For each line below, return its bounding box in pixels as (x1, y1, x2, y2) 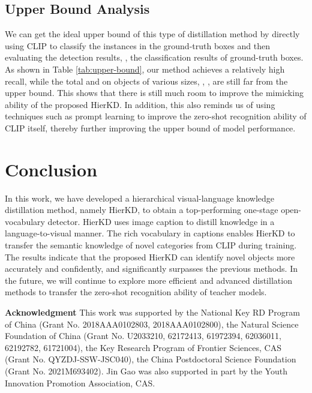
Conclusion (5, 157, 98, 181)
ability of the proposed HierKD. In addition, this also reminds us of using (5, 98, 275, 110)
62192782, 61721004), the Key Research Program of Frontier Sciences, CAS (5, 341, 281, 353)
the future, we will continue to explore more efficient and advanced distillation (5, 274, 292, 286)
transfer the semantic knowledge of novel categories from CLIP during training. (5, 239, 297, 251)
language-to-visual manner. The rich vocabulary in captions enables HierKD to (5, 227, 295, 239)
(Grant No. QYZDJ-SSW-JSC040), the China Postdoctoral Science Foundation (5, 353, 296, 365)
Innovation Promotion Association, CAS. (5, 376, 155, 389)
